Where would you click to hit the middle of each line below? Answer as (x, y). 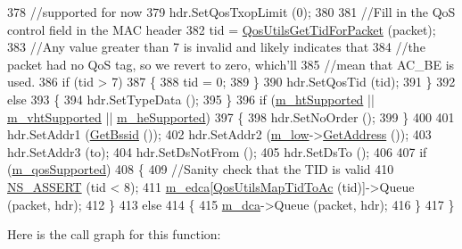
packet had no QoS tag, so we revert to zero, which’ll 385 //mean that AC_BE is (231, 64)
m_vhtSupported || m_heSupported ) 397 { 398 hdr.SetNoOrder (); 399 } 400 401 (231, 116)
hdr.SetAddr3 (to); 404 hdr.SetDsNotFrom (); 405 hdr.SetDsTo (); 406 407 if (217, 151)
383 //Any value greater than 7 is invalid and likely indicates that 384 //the (216, 47)
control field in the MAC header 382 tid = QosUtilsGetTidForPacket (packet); (222, 29)
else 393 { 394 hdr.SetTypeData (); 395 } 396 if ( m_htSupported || (191, 99)
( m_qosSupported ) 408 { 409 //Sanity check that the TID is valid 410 (201, 169)
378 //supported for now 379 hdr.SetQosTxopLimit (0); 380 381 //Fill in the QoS (231, 12)
